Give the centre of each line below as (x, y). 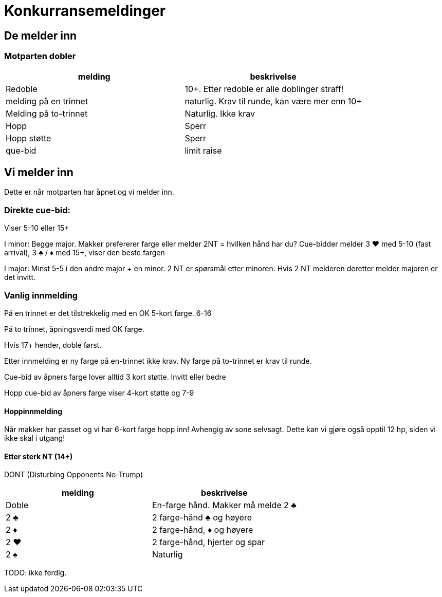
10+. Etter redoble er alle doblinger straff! (264, 89)
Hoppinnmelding (33, 411)
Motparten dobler (40, 56)
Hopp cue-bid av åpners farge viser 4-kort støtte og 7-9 (99, 393)
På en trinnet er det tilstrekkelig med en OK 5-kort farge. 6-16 (108, 313)
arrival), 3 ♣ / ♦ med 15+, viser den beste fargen (85, 253)
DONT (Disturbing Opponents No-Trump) (74, 475)
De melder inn (41, 35)
